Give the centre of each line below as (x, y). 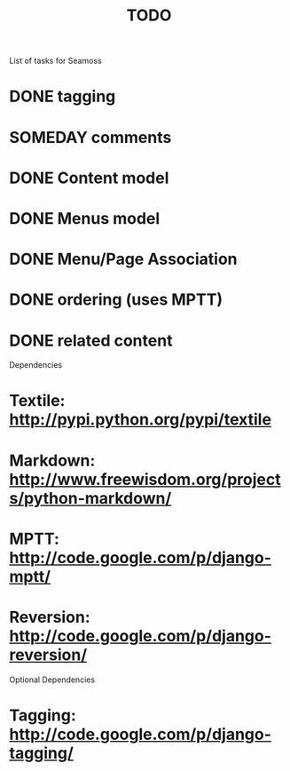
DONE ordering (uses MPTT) (116, 300)
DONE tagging (63, 96)
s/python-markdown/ (90, 498)
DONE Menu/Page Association (123, 259)
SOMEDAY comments (90, 137)
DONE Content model (89, 178)
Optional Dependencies (52, 680)
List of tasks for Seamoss (55, 61)
